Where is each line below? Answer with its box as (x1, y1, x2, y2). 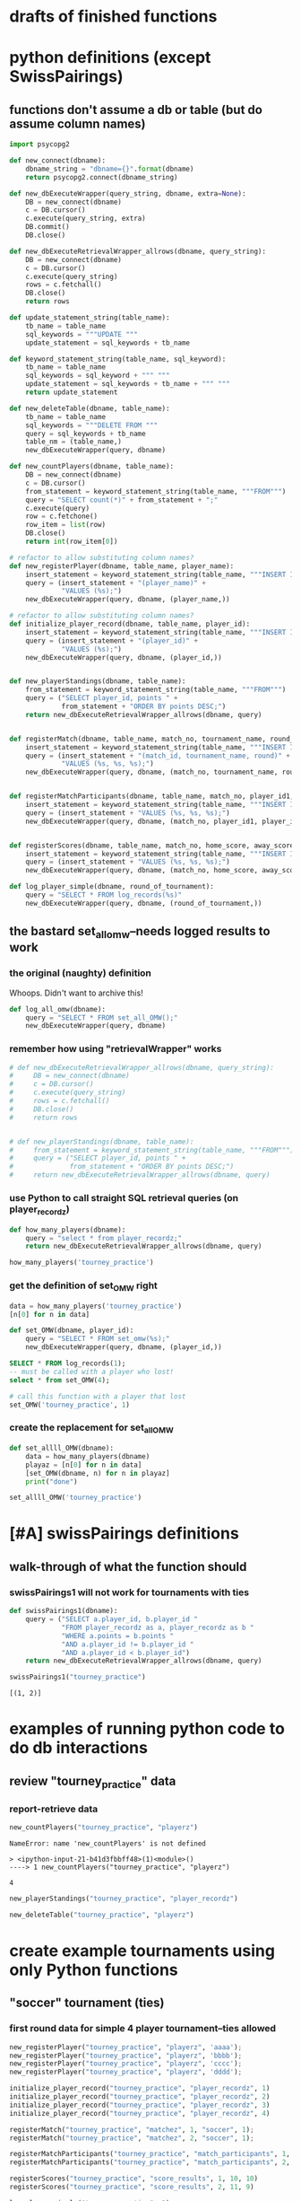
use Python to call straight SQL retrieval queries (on (9, 1192, 239, 1205)
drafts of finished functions (9, 6, 218, 27)
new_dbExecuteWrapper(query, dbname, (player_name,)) (25, 595, 230, 604)
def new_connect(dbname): (9, 156, 106, 165)
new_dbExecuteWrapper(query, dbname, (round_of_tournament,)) (25, 899, 262, 908)
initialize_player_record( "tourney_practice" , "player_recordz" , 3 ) (9, 2100, 271, 2109)
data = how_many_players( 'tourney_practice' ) (9, 1302, 182, 1311)
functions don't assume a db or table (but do (9, 101, 262, 118)
